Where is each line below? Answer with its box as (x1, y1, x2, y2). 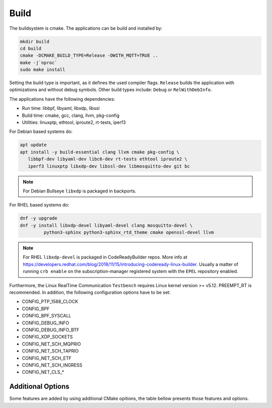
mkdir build (20, 38, 50, 44)
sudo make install (20, 67, 65, 73)
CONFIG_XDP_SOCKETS (22, 334, 73, 340)
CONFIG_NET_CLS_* (22, 369, 64, 375)
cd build (20, 45, 42, 51)
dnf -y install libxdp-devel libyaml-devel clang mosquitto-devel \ (20, 222, 193, 228)
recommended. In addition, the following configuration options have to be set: (9, 290, 171, 296)
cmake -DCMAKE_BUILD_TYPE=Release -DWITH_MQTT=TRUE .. (20, 53, 158, 58)
